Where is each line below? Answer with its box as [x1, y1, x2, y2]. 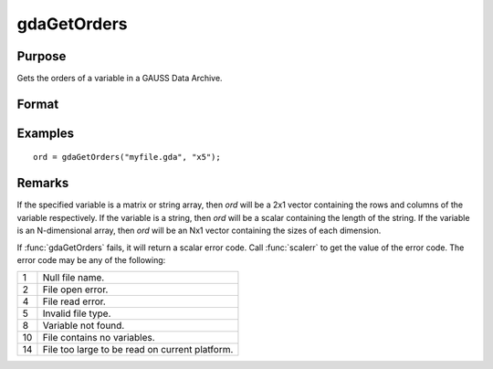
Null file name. [42, 271, 105, 284]
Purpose [16, 48, 67, 64]
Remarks [16, 175, 69, 191]
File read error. [42, 295, 107, 308]
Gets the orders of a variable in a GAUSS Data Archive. [16, 73, 223, 84]
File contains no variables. [42, 332, 155, 344]
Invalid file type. [42, 307, 111, 320]
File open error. [42, 283, 109, 296]
